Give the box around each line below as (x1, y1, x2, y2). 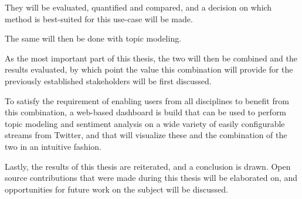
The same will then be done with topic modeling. (5, 32, 182, 44)
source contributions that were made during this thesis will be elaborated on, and (5, 171, 298, 184)
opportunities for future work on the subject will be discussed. (5, 183, 228, 195)
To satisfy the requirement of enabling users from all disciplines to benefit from (5, 94, 289, 107)
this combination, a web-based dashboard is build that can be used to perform (5, 106, 287, 118)
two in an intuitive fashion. (5, 140, 101, 152)
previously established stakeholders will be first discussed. (5, 74, 212, 87)
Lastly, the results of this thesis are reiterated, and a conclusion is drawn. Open (5, 160, 291, 172)
